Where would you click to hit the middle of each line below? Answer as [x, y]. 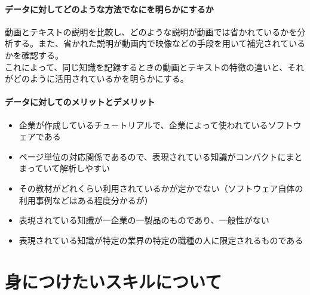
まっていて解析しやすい [64, 168]
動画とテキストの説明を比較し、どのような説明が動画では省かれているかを [151, 31]
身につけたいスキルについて [113, 281]
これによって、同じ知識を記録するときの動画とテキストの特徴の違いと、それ [155, 67]
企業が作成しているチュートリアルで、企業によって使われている [143, 125]
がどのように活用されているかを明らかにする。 [97, 79]
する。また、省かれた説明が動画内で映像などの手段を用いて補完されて [151, 43]
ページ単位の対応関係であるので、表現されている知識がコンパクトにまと [161, 156]
